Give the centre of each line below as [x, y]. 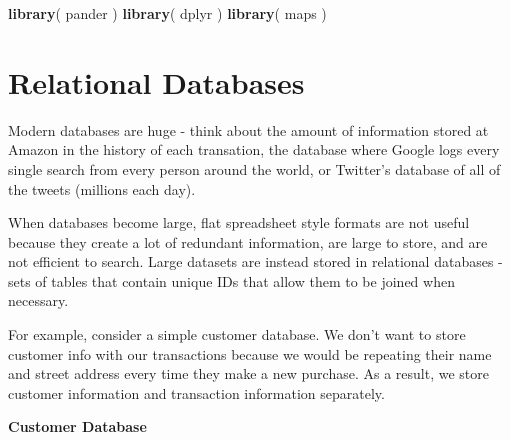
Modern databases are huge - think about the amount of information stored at [248, 129]
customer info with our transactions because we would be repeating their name [250, 353]
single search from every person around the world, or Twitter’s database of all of [254, 168]
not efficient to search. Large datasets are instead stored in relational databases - [255, 261]
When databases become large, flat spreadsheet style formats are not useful [239, 222]
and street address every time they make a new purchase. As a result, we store [248, 373]
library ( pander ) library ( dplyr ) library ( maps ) [167, 13]
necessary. [38, 300]
